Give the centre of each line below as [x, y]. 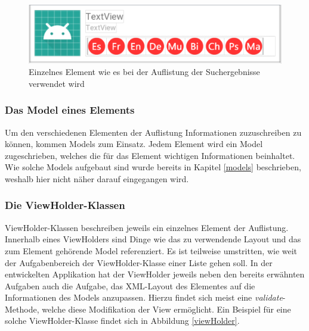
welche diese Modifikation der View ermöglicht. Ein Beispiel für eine [166, 309]
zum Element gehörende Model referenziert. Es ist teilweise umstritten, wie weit [151, 250]
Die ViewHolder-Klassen [65, 205]
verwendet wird [57, 83]
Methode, [22, 309]
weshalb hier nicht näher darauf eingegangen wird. [97, 178]
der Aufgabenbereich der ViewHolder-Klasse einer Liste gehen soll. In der [139, 262]
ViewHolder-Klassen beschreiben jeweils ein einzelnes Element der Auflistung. [147, 227]
